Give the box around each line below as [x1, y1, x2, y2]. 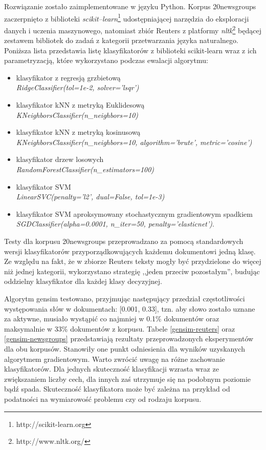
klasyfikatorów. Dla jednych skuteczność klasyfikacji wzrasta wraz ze [4, 363, 219, 374]
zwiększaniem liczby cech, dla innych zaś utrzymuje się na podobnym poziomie [4, 373, 251, 384]
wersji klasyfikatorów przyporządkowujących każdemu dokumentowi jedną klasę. [4, 246, 256, 256]
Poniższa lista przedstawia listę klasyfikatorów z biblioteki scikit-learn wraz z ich [4, 45, 257, 55]
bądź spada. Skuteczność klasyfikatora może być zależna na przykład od [4, 383, 230, 394]
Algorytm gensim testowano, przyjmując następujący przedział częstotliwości [4, 293, 245, 303]
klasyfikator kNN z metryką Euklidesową [16, 99, 145, 110]
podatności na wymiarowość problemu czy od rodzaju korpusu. [4, 393, 202, 404]
